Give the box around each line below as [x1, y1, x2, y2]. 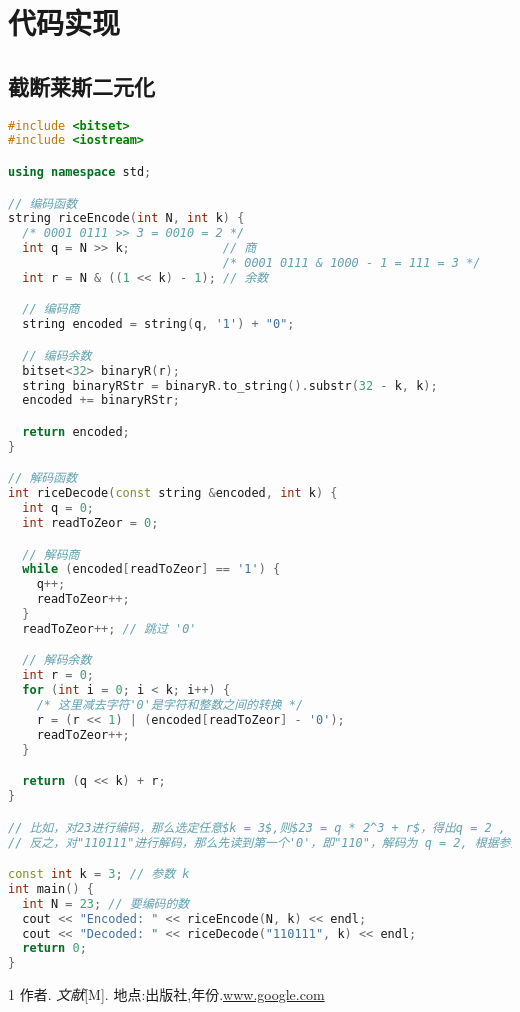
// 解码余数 [22, 653, 92, 668]
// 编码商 [22, 302, 80, 317]
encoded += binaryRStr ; [22, 393, 180, 408]
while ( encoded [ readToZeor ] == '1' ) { [22, 562, 281, 577]
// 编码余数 [22, 348, 92, 363]
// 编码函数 [8, 196, 78, 211]
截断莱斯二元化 [8, 70, 155, 101]
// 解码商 [22, 547, 80, 562]
